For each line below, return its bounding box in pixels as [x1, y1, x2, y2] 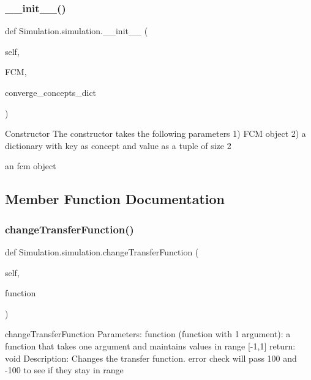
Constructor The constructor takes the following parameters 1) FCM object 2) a [5, 127, 306, 140]
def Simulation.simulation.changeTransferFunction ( [5, 245, 199, 258]
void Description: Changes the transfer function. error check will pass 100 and [5, 351, 297, 364]
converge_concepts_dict [5, 86, 97, 98]
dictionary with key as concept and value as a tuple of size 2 [5, 139, 231, 152]
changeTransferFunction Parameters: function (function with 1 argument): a [5, 327, 291, 340]
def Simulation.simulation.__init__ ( [5, 24, 148, 37]
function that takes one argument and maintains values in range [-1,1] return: [5, 339, 296, 352]
